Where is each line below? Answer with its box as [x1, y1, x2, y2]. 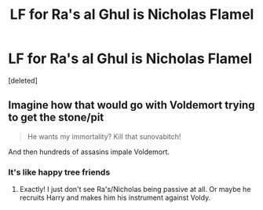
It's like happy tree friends [8, 167, 111, 178]
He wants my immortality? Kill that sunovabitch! [27, 131, 181, 141]
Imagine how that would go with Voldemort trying [8, 98, 255, 112]
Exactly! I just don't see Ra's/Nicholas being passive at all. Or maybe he [19, 185, 251, 194]
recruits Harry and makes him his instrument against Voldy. [19, 193, 211, 202]
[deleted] [8, 76, 38, 85]
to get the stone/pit [8, 111, 104, 124]
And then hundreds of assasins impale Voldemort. [8, 147, 170, 157]
